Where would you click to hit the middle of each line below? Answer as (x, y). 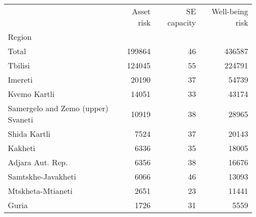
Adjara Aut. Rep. (38, 162)
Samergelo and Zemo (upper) (58, 108)
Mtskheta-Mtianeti (40, 191)
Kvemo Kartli (31, 94)
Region (20, 37)
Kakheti (22, 148)
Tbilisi (19, 65)
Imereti (20, 79)
